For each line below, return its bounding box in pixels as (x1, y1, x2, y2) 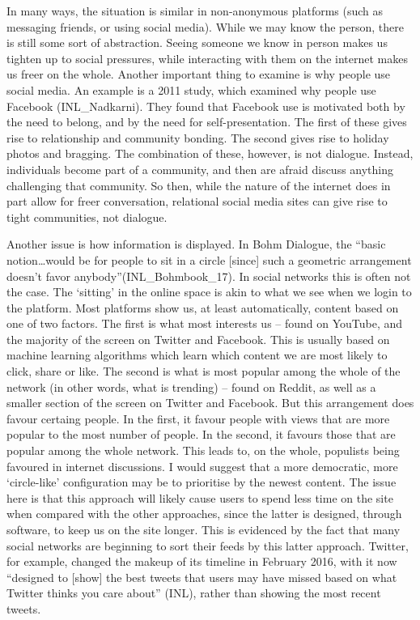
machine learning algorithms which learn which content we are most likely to (6, 346, 388, 363)
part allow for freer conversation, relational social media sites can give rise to (6, 193, 388, 210)
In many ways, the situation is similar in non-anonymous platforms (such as (6, 2, 384, 19)
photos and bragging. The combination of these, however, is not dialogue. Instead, (6, 145, 414, 162)
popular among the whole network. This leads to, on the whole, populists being (6, 442, 400, 459)
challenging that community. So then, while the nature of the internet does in (6, 176, 391, 193)
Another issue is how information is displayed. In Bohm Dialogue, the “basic (6, 236, 386, 253)
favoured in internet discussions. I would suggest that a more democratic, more (6, 457, 398, 474)
